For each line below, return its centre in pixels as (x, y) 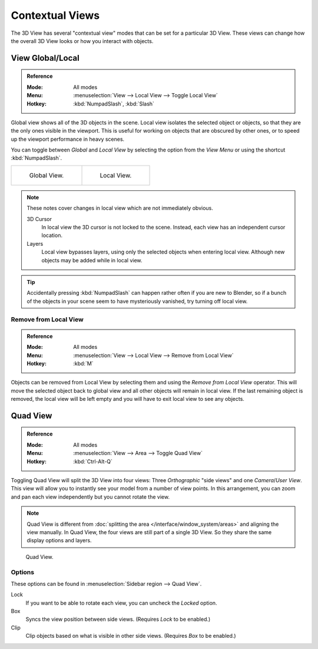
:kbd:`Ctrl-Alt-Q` (93, 461)
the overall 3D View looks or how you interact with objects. (82, 41)
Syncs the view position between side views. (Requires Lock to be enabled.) (118, 620)
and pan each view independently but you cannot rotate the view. (90, 497)
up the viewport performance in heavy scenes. (68, 139)
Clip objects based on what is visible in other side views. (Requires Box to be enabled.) (131, 636)
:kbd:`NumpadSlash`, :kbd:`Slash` (114, 104)
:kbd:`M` (83, 363)
